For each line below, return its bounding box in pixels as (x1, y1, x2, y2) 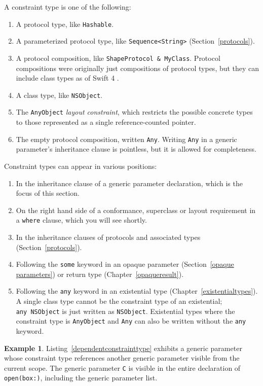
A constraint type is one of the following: (4, 2, 131, 12)
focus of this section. (16, 188, 80, 198)
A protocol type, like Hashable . (16, 18, 114, 29)
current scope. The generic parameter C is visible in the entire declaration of (4, 362, 241, 373)
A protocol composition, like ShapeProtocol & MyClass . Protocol (16, 52, 220, 63)
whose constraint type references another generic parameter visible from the (4, 353, 240, 363)
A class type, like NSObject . (16, 89, 103, 100)
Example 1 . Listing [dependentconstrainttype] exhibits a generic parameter (4, 342, 242, 353)
